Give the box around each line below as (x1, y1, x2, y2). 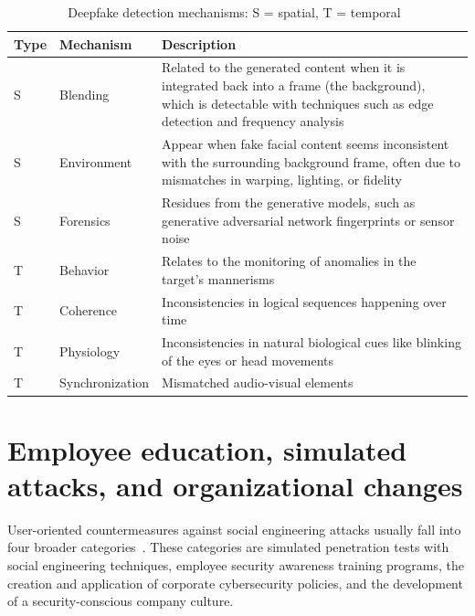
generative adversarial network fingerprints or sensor (162, 210, 455, 229)
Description (162, 34, 237, 53)
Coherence (59, 301, 118, 320)
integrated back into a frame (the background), (162, 76, 426, 95)
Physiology (59, 341, 121, 360)
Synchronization (59, 373, 150, 392)
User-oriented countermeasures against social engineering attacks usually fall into (7, 519, 461, 538)
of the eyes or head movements (162, 350, 334, 369)
